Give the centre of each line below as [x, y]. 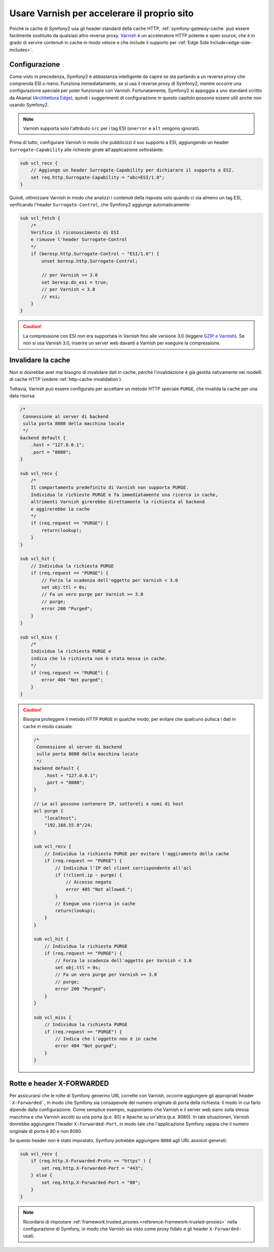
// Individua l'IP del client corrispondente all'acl [123, 868]
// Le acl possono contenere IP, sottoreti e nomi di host [109, 804]
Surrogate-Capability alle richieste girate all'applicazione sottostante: [87, 150]
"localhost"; [61, 818]
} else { [42, 1175]
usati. [29, 1236]
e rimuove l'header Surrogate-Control [79, 240]
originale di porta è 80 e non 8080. [46, 1131]
